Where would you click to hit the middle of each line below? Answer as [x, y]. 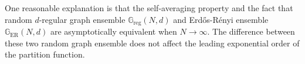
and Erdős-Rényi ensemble [221, 19]
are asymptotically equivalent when [113, 31]
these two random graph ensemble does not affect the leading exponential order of [152, 43]
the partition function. [45, 54]
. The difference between [251, 31]
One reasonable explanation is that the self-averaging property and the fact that [149, 8]
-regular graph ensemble [82, 19]
